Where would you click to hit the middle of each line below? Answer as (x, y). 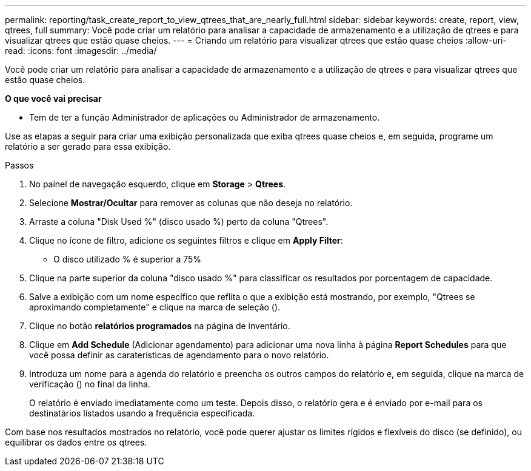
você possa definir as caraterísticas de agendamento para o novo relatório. (179, 355)
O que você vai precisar (53, 99)
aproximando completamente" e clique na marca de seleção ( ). (155, 307)
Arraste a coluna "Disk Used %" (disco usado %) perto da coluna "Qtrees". (179, 222)
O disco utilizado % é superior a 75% (128, 259)
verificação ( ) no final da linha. (90, 384)
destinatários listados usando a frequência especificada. (142, 413)
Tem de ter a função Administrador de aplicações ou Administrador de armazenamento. (205, 117)
